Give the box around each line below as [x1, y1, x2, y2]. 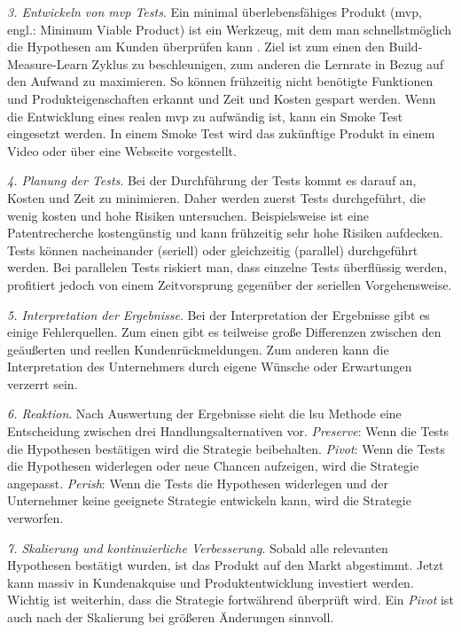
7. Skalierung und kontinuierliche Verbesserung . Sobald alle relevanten [7, 538, 388, 557]
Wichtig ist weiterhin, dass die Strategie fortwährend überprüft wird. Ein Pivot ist [7, 590, 454, 609]
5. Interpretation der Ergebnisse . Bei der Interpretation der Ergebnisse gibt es [7, 305, 430, 324]
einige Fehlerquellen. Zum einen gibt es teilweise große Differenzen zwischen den [7, 323, 441, 341]
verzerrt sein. [7, 374, 78, 393]
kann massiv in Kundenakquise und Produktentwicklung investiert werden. [7, 573, 414, 591]
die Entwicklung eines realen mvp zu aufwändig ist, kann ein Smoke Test [7, 106, 403, 125]
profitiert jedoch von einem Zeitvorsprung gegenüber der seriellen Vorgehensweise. [7, 275, 452, 293]
